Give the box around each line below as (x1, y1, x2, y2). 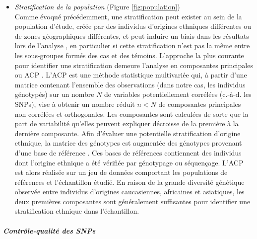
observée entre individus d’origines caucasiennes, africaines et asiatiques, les (14, 186, 245, 197)
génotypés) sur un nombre (14, 89, 94, 99)
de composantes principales (158, 98, 241, 109)
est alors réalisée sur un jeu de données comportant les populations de (14, 167, 228, 177)
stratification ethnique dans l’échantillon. (14, 206, 139, 216)
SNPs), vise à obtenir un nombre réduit (14, 98, 135, 109)
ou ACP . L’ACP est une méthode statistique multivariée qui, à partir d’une (14, 70, 247, 80)
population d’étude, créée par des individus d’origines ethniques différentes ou (14, 21, 251, 31)
